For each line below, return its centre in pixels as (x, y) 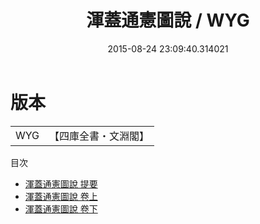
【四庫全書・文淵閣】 (99, 136)
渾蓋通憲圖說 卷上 (61, 196)
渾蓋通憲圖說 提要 (61, 183)
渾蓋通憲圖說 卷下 (61, 208)
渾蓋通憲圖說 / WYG (168, 20)
